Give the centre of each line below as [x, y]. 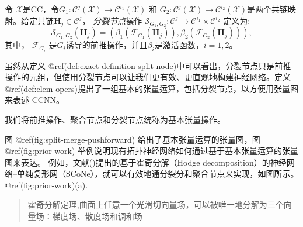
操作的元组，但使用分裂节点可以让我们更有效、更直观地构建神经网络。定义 [148, 77]
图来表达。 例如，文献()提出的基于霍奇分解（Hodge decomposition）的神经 [146, 162]
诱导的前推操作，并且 [107, 45]
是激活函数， [179, 45]
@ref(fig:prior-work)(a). [46, 185]
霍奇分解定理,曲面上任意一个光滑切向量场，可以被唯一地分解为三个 [156, 204]
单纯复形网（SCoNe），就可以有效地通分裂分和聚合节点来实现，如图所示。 [158, 173]
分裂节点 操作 [118, 20]
